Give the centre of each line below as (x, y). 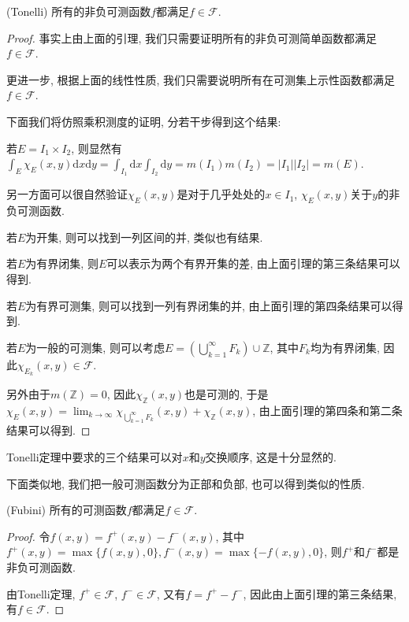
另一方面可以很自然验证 (67, 194)
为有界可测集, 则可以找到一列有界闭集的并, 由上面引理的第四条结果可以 (209, 305)
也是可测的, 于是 (227, 393)
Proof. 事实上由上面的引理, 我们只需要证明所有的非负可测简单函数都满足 (192, 37)
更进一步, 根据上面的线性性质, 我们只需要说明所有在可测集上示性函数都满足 (201, 79)
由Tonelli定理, (41, 593)
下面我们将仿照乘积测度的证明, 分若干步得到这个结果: (144, 121)
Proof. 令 (28, 536)
